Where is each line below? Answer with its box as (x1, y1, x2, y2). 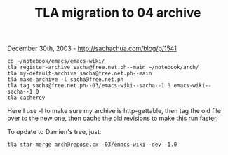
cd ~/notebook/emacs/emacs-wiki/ (7, 58, 105, 65)
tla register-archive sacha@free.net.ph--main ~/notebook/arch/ (7, 64, 199, 71)
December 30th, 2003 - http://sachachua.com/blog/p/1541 (7, 44, 177, 53)
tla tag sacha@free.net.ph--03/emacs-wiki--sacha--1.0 (7, 82, 171, 89)
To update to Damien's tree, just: (7, 128, 102, 136)
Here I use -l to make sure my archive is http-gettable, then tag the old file (7, 107, 221, 115)
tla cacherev (7, 94, 46, 102)
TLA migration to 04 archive (34, 5, 201, 21)
